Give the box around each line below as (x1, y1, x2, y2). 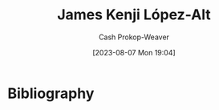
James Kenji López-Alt (56, 6, 212, 24)
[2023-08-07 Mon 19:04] (92, 47, 176, 57)
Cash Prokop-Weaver (98, 32, 170, 42)
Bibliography (7, 84, 95, 102)
